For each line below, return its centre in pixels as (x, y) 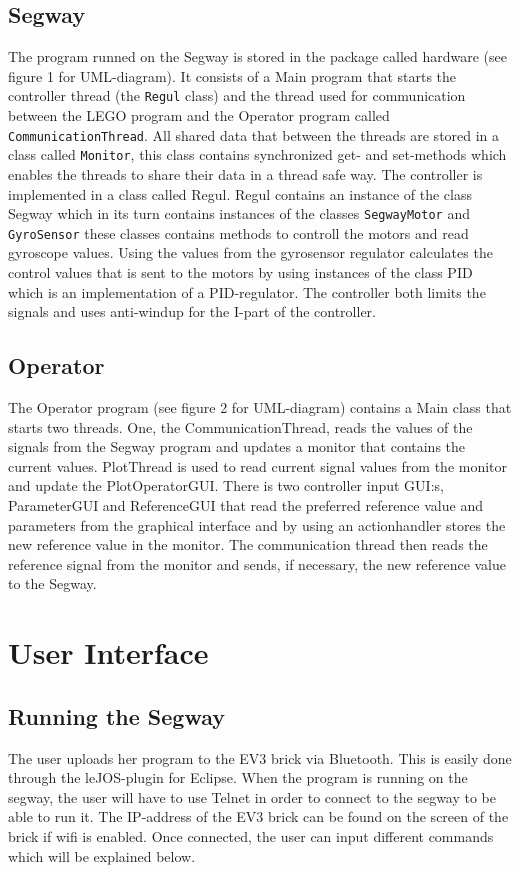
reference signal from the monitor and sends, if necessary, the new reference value (257, 563)
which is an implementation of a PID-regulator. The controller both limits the (247, 291)
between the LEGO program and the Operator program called (199, 115)
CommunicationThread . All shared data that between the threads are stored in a (254, 134)
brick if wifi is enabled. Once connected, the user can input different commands (251, 835)
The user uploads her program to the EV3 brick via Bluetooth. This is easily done (260, 757)
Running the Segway (117, 715)
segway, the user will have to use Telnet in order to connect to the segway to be (252, 796)
